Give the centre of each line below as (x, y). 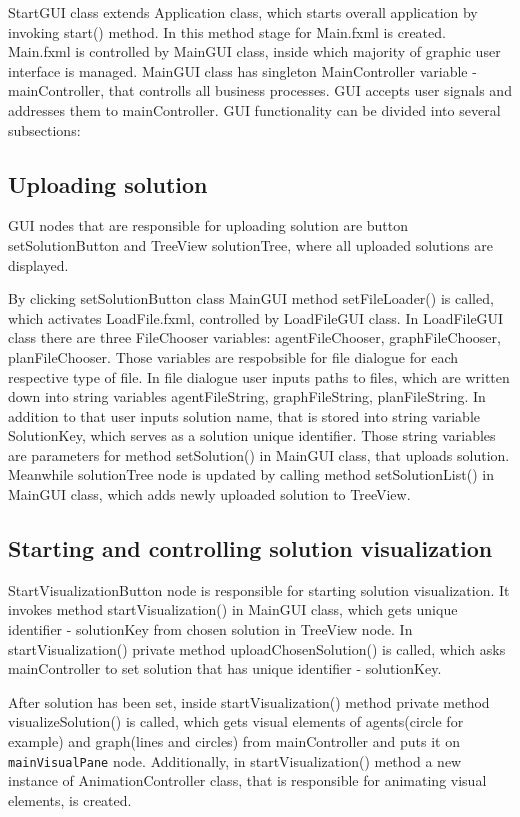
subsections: (44, 129)
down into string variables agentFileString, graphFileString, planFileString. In (247, 396)
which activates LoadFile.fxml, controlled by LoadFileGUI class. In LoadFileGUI (256, 317)
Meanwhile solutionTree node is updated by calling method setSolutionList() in (251, 474)
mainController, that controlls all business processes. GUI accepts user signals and (260, 90)
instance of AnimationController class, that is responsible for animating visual (247, 780)
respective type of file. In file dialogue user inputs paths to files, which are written (259, 376)
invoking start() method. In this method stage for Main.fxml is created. (227, 31)
